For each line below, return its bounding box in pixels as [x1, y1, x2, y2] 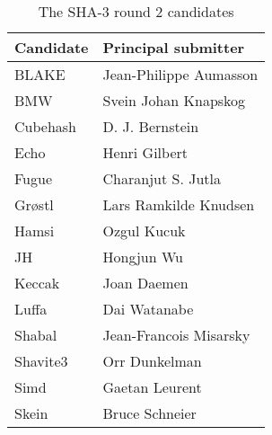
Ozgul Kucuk [102, 220, 186, 241]
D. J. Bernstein [102, 116, 199, 137]
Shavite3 [14, 351, 68, 371]
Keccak [14, 272, 60, 293]
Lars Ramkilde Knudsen [102, 194, 255, 215]
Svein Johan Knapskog [102, 90, 246, 111]
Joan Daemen [102, 272, 189, 293]
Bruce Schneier [102, 403, 197, 423]
